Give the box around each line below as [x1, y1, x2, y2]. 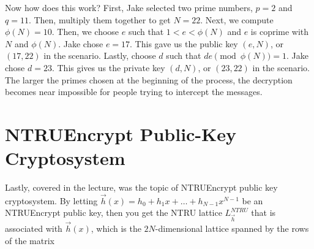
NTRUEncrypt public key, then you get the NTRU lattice [5, 206, 222, 219]
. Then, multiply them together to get [28, 13, 171, 26]
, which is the [91, 221, 141, 234]
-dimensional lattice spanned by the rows [155, 221, 309, 234]
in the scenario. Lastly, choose [43, 49, 156, 62]
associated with [5, 221, 62, 234]
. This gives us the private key [51, 61, 165, 74]
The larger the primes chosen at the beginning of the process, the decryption [5, 73, 293, 86]
